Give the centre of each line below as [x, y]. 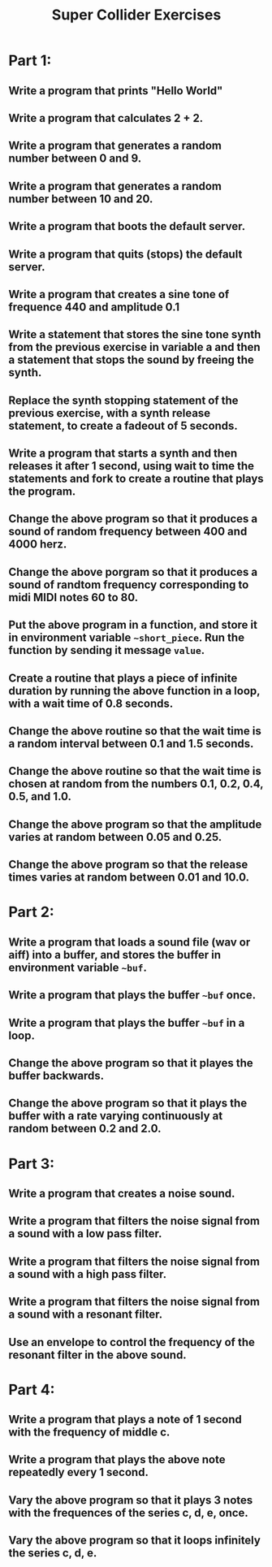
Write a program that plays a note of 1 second [125, 1420]
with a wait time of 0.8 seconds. [91, 703]
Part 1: [30, 61]
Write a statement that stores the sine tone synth [135, 335]
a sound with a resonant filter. [86, 1315]
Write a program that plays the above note [117, 1460]
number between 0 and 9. [75, 159]
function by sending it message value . [107, 650]
